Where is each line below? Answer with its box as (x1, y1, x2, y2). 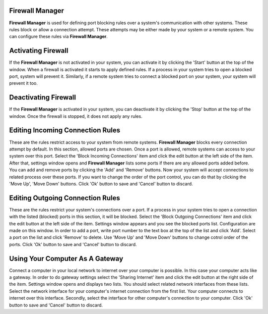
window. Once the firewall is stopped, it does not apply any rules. (9, 113, 142, 119)
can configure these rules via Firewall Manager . (9, 34, 108, 40)
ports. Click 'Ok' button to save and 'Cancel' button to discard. (9, 241, 137, 247)
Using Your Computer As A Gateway (9, 254, 124, 262)
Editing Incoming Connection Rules (9, 126, 121, 135)
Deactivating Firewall (9, 93, 76, 102)
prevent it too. (9, 80, 38, 86)
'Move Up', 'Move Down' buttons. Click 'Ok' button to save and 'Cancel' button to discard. (9, 181, 193, 187)
